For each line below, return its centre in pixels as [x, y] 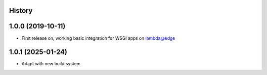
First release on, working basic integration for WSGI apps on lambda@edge [98, 38]
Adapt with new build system [51, 64]
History [21, 11]
